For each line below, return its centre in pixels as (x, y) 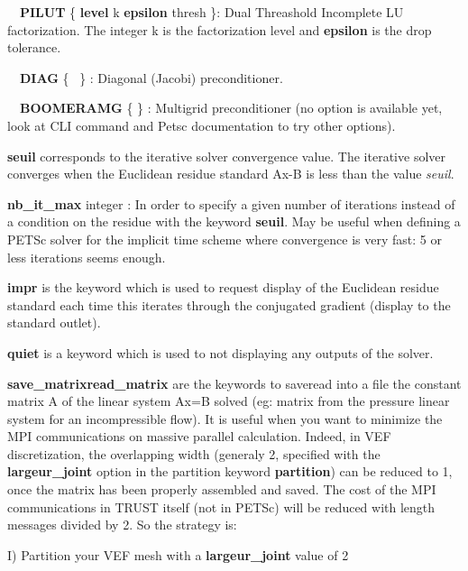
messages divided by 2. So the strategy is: (122, 525)
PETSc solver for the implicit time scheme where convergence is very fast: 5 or (225, 239)
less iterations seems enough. (87, 257)
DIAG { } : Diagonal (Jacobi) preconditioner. (151, 77)
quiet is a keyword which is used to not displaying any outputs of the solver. (220, 352)
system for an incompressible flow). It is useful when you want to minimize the (225, 418)
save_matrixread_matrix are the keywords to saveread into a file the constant (234, 383)
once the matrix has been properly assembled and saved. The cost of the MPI (222, 489)
